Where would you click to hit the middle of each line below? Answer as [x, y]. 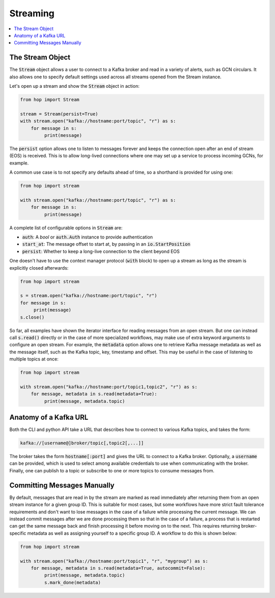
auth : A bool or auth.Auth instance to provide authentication [87, 237]
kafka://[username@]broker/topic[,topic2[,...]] [82, 443]
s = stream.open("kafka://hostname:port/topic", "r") [89, 296]
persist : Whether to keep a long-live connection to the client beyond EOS [101, 251]
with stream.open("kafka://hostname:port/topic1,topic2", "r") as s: [109, 387]
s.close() [32, 317]
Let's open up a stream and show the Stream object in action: [74, 86]
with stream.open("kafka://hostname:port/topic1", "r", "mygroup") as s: [114, 561]
